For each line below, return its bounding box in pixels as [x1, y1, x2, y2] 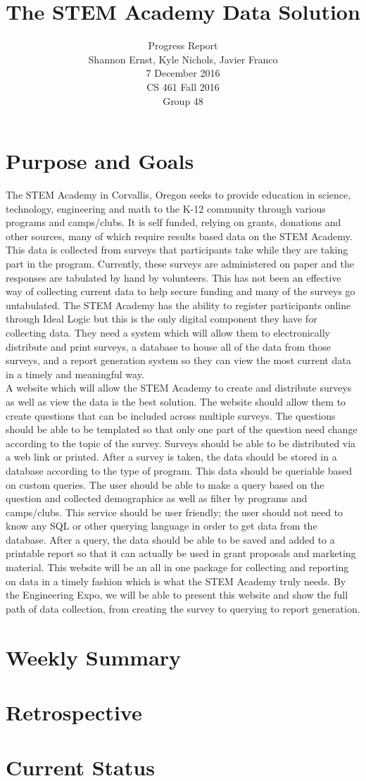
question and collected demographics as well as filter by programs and [6, 491, 308, 506]
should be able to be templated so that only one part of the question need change [6, 422, 358, 437]
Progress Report [148, 38, 218, 53]
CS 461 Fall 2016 [146, 79, 220, 94]
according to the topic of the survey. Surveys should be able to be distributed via [6, 435, 356, 450]
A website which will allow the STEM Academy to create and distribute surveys [6, 380, 352, 395]
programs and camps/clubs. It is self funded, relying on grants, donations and [6, 215, 341, 230]
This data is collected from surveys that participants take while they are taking [6, 242, 348, 257]
